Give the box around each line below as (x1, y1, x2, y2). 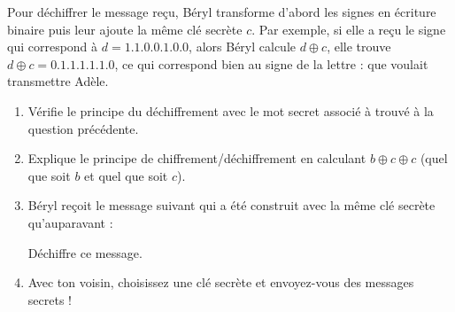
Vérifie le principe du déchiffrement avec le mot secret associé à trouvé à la (27, 101, 434, 120)
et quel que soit (84, 166, 168, 184)
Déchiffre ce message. (27, 243, 143, 261)
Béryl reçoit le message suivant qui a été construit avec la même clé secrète (27, 196, 436, 214)
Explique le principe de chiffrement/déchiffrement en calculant (27, 149, 366, 168)
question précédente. (27, 119, 139, 137)
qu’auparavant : (27, 213, 113, 231)
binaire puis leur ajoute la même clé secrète (7, 19, 243, 38)
